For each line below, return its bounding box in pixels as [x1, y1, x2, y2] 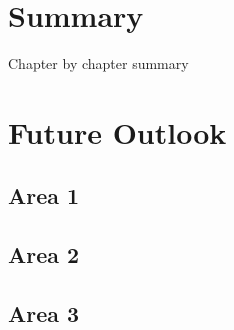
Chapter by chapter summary [8, 53, 189, 74]
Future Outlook [8, 111, 227, 152]
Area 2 [8, 239, 80, 270]
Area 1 [8, 180, 80, 211]
